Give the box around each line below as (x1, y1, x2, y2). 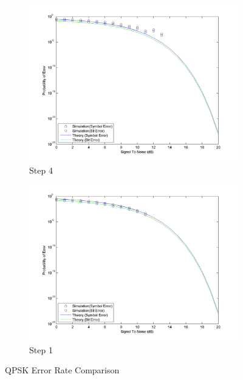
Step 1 (29, 343, 53, 356)
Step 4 (29, 163, 53, 176)
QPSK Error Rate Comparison (5, 364, 120, 376)
